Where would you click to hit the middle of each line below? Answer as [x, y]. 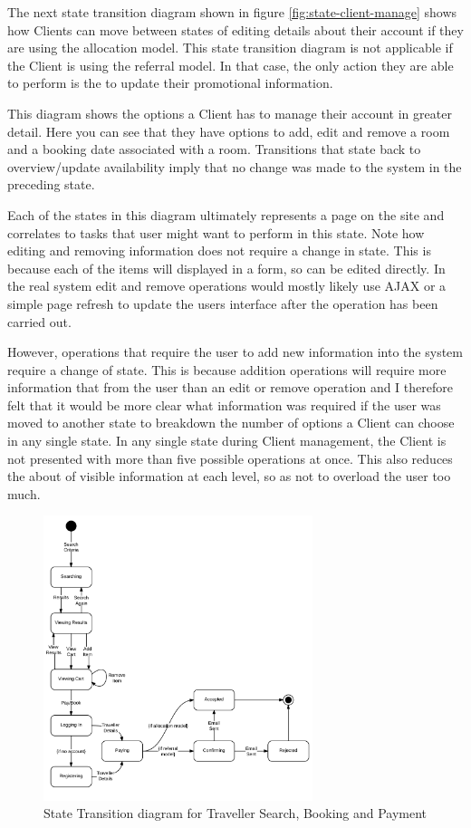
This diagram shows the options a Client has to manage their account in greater [230, 113]
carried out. [39, 321]
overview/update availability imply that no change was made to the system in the [235, 166]
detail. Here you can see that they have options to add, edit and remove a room [229, 131]
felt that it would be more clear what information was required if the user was [224, 404]
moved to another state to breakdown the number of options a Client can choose [231, 423]
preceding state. [51, 184]
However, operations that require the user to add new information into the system [235, 352]
